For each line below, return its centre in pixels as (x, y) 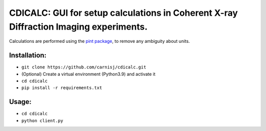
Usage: (20, 102)
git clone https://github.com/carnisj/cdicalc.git (84, 67)
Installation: (28, 55)
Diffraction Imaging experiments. (78, 27)
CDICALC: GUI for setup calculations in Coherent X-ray (124, 13)
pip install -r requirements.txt (62, 88)
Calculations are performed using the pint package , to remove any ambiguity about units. (100, 41)
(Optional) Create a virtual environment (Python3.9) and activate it (88, 74)
